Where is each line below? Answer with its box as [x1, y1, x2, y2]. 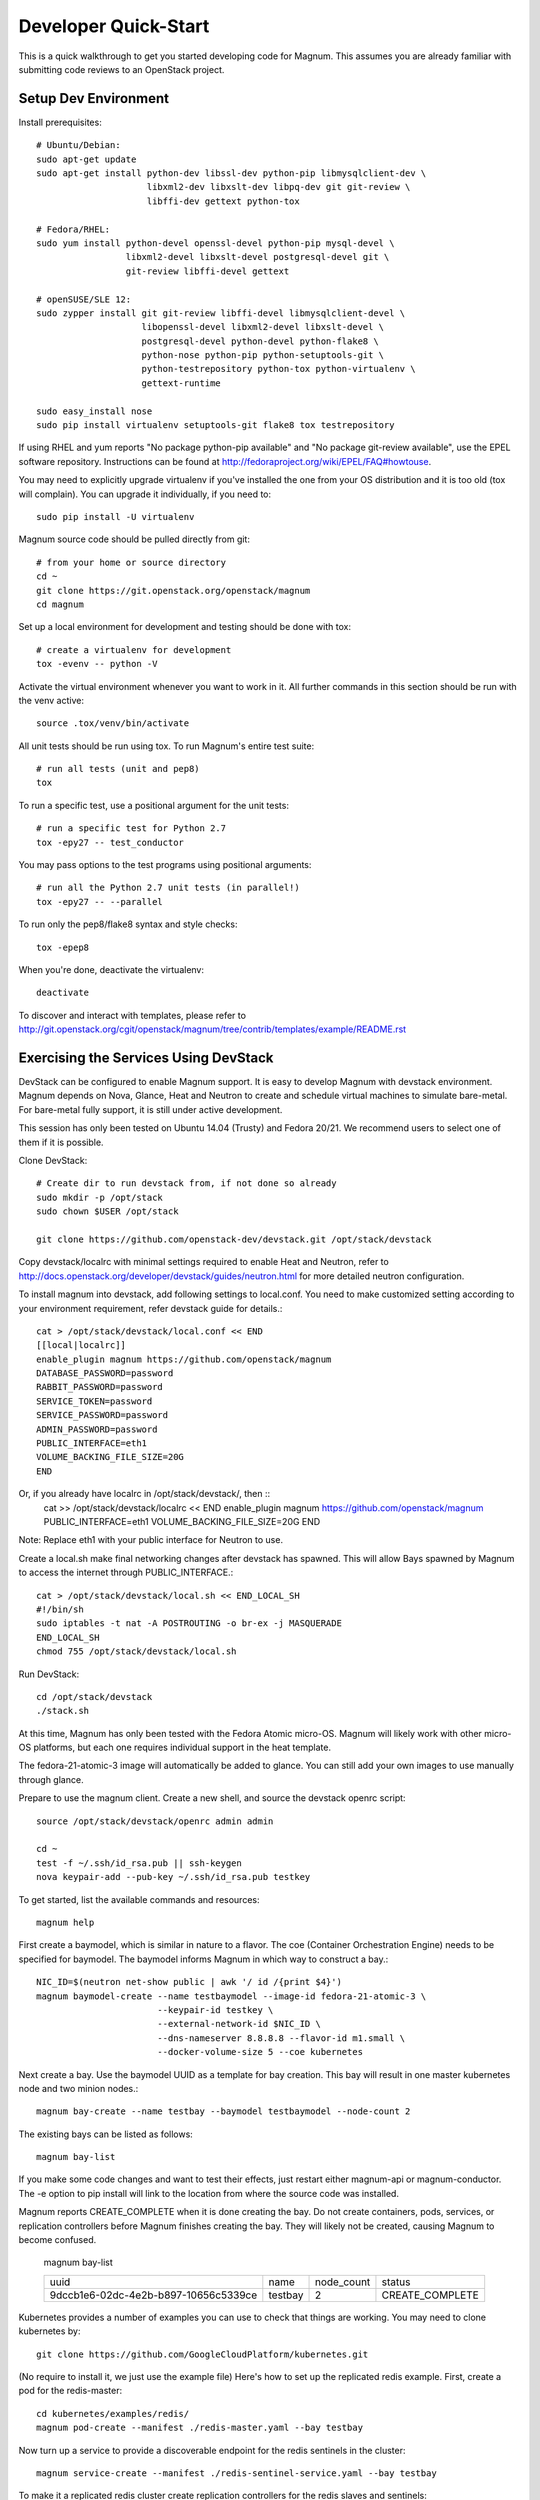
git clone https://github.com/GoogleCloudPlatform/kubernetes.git [36, 2348, 369, 2360]
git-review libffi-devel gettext [125, 265, 290, 277]
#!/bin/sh [36, 1603, 84, 1615]
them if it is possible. [18, 1136, 104, 1148]
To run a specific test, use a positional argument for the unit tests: [18, 799, 290, 811]
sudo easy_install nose [36, 405, 153, 417]
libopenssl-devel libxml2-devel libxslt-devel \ [141, 321, 385, 333]
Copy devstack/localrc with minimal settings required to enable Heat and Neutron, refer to [18, 1256, 389, 1268]
